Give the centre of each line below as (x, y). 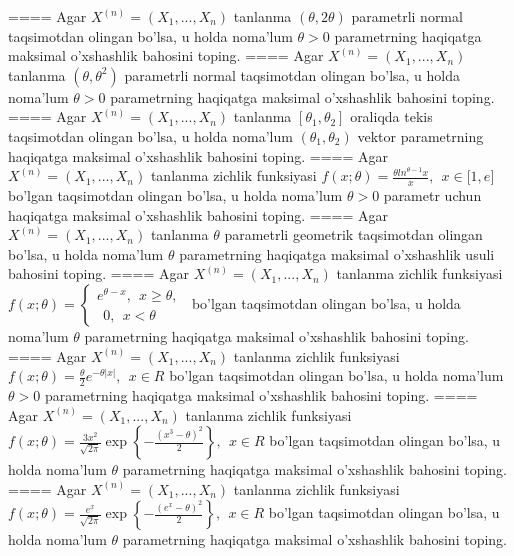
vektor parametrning (420, 135)
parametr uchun (432, 194)
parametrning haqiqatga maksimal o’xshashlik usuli (337, 253)
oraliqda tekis (391, 116)
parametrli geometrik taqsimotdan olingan (353, 234)
